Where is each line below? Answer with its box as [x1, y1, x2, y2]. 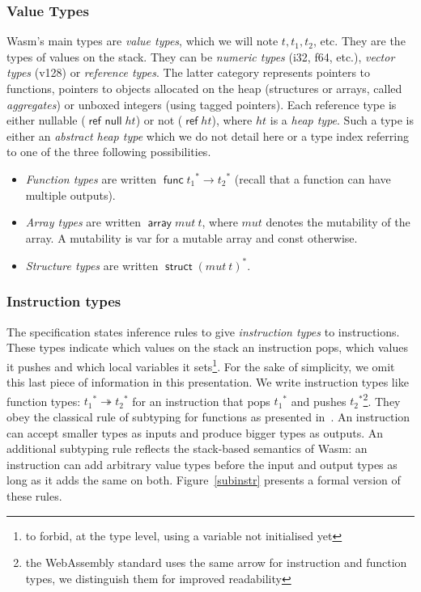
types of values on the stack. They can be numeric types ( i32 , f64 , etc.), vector [6, 48, 395, 65]
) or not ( [135, 112, 183, 129]
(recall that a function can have [234, 170, 391, 187]
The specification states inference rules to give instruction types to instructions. [6, 323, 400, 340]
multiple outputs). [25, 186, 116, 203]
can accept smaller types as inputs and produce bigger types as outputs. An [6, 424, 383, 441]
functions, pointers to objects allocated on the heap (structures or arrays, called [6, 80, 402, 96]
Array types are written [25, 214, 142, 230]
